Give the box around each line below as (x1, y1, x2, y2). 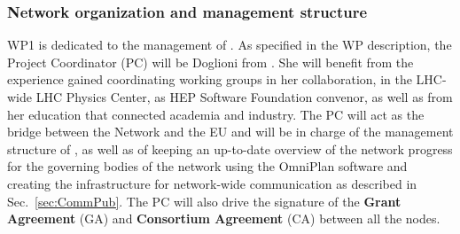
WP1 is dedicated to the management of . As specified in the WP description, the (7, 35, 452, 54)
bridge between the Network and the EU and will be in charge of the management (7, 122, 454, 141)
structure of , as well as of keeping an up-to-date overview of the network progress (7, 139, 453, 158)
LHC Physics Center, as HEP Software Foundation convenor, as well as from (35, 88, 453, 105)
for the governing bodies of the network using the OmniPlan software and (7, 157, 408, 175)
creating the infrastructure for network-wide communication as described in (7, 174, 417, 192)
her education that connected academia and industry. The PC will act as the (7, 105, 425, 123)
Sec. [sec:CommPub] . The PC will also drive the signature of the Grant (7, 191, 402, 210)
